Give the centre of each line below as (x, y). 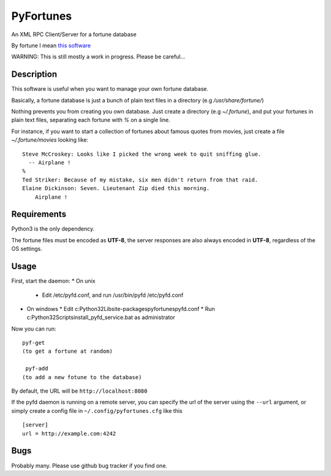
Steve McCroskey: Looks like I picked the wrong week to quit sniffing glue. (142, 154)
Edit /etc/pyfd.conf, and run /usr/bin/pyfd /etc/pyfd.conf (113, 295)
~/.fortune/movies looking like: (50, 140)
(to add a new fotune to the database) (82, 377)
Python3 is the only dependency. (53, 229)
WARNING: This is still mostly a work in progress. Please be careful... (98, 57)
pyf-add (37, 369)
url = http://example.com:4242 (69, 433)
